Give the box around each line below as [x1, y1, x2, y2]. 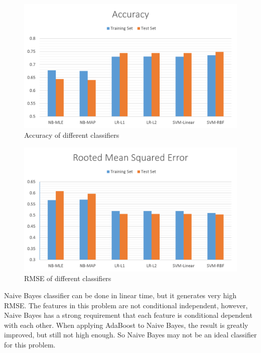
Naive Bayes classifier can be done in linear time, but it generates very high [4, 290, 237, 300]
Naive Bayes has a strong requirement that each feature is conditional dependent [4, 310, 252, 320]
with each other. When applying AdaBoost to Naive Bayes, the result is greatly [4, 319, 248, 330]
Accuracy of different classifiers [24, 130, 119, 140]
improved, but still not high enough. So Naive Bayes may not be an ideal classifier [4, 329, 257, 340]
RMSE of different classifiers [24, 273, 111, 284]
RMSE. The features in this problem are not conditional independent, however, [4, 300, 248, 310]
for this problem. [4, 339, 56, 349]
